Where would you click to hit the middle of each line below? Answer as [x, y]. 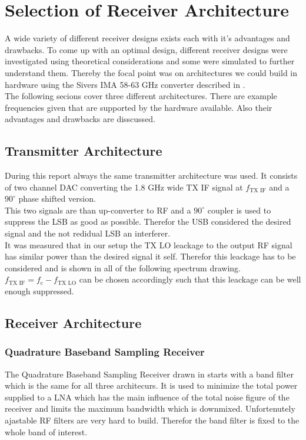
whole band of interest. [46, 431]
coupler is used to [239, 210]
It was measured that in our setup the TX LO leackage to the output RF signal [149, 244]
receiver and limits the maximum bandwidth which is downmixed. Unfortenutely [150, 408]
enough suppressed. [39, 291]
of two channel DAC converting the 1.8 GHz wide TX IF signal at [124, 187]
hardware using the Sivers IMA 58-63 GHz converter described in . [125, 84]
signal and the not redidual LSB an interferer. [88, 233]
